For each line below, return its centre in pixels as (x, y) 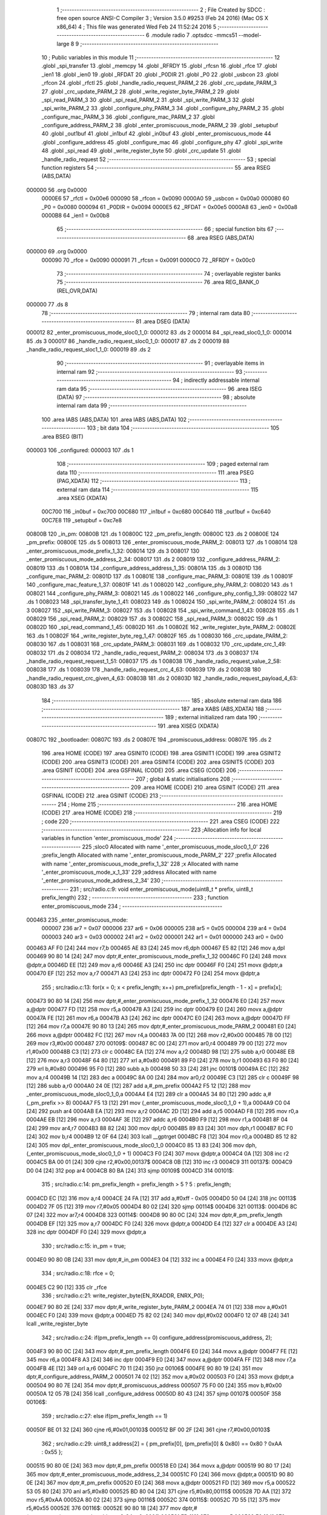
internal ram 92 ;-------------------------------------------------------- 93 (149, 371)
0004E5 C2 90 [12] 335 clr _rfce (67, 1287)
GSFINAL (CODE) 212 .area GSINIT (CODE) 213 (100, 796)
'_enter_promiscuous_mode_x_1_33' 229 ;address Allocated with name (129, 872)
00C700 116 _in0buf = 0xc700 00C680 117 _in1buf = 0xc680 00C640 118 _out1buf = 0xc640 (156, 511)
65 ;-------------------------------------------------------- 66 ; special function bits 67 (165, 229)
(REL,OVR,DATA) (77, 290)
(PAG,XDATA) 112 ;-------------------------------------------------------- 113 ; (154, 481)
